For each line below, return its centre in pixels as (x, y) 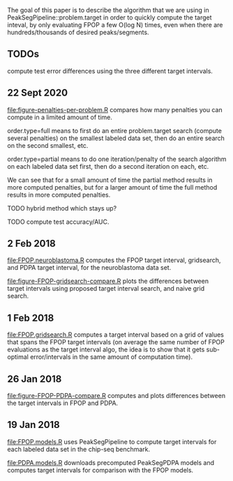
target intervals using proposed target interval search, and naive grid (106, 289)
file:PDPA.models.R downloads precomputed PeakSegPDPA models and (111, 462)
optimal (18, 357)
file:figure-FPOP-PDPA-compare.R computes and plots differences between (116, 396)
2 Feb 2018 (31, 244)
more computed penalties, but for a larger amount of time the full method (112, 187)
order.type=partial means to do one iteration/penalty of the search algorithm (117, 159)
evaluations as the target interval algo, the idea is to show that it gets (106, 350)
